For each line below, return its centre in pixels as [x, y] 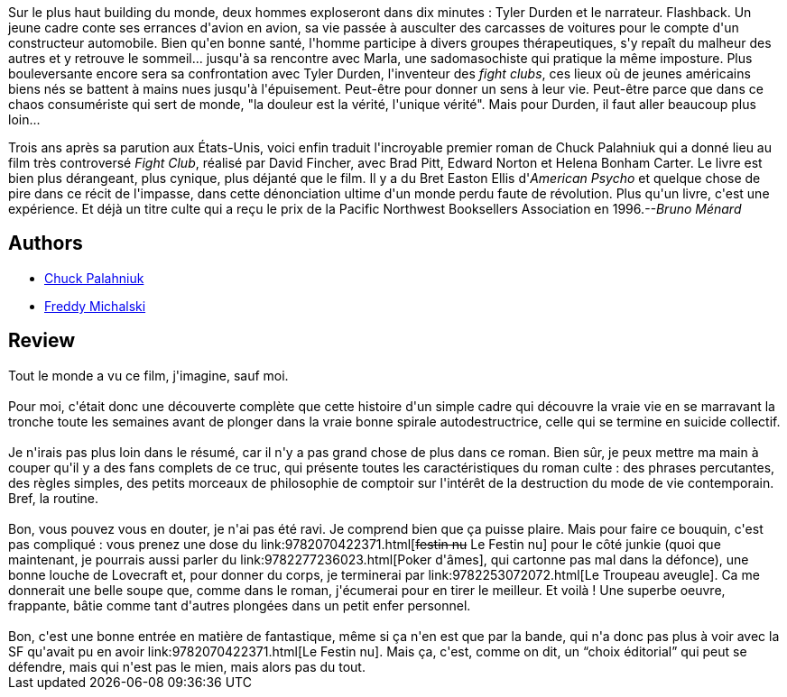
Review [42, 341]
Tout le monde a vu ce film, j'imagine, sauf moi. [148, 375]
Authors [46, 243]
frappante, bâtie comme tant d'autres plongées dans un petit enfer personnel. [240, 605]
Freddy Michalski [95, 306]
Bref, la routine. [54, 498]
